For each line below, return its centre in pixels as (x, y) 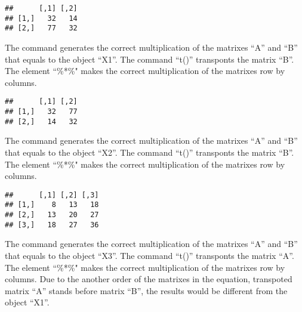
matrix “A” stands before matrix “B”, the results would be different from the (146, 290)
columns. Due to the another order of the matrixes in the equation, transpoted (149, 279)
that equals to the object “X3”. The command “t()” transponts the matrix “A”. (150, 255)
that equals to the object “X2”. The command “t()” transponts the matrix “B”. (150, 152)
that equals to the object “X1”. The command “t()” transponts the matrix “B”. (150, 59)
